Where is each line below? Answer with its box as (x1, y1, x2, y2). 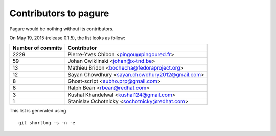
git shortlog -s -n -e (18, 120, 76, 125)
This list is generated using (9, 108, 66, 114)
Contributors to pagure (9, 8, 109, 19)
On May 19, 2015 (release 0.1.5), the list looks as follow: (9, 35, 125, 41)
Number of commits (12, 44, 62, 51)
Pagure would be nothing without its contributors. (9, 26, 114, 32)
